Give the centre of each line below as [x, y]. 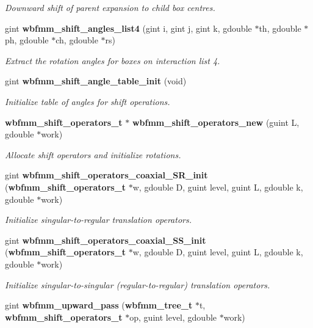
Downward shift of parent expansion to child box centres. [110, 7]
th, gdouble [280, 28]
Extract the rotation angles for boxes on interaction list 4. [113, 60]
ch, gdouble [77, 40]
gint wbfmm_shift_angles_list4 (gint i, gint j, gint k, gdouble [128, 28]
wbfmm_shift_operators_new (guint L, [216, 122]
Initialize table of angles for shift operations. [88, 101]
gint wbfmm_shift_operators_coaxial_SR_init [106, 175]
